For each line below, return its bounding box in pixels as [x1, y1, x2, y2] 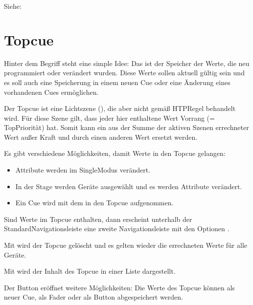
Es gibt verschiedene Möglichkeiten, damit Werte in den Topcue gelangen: [4, 148, 226, 158]
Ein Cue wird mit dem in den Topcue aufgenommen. [15, 197, 174, 208]
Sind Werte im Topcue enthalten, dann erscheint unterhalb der [4, 214, 192, 224]
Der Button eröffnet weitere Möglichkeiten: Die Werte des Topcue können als [4, 282, 235, 292]
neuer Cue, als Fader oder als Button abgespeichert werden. [4, 292, 183, 302]
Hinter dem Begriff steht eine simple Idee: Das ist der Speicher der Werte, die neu [4, 58, 250, 68]
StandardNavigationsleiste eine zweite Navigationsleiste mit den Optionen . [4, 223, 230, 234]
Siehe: [4, 1, 22, 11]
